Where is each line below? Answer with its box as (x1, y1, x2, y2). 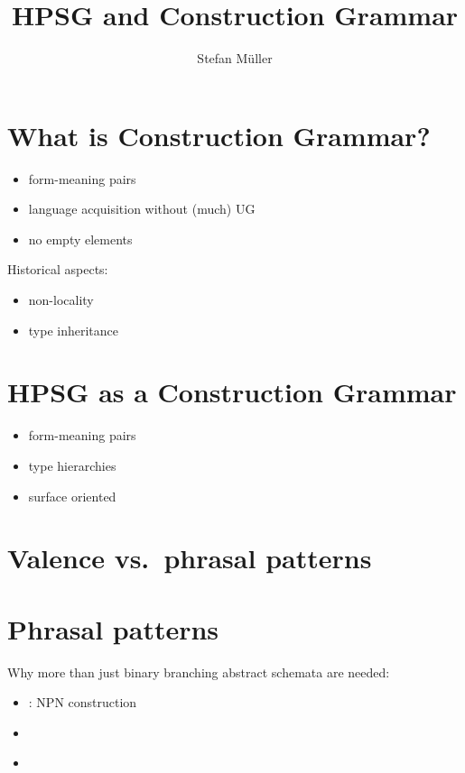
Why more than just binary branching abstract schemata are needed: (7, 662, 390, 681)
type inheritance (28, 320, 119, 339)
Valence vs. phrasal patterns (7, 539, 372, 576)
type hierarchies (28, 456, 116, 474)
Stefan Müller (197, 49, 273, 68)
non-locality (28, 290, 94, 309)
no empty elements (28, 229, 133, 248)
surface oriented (28, 486, 116, 505)
